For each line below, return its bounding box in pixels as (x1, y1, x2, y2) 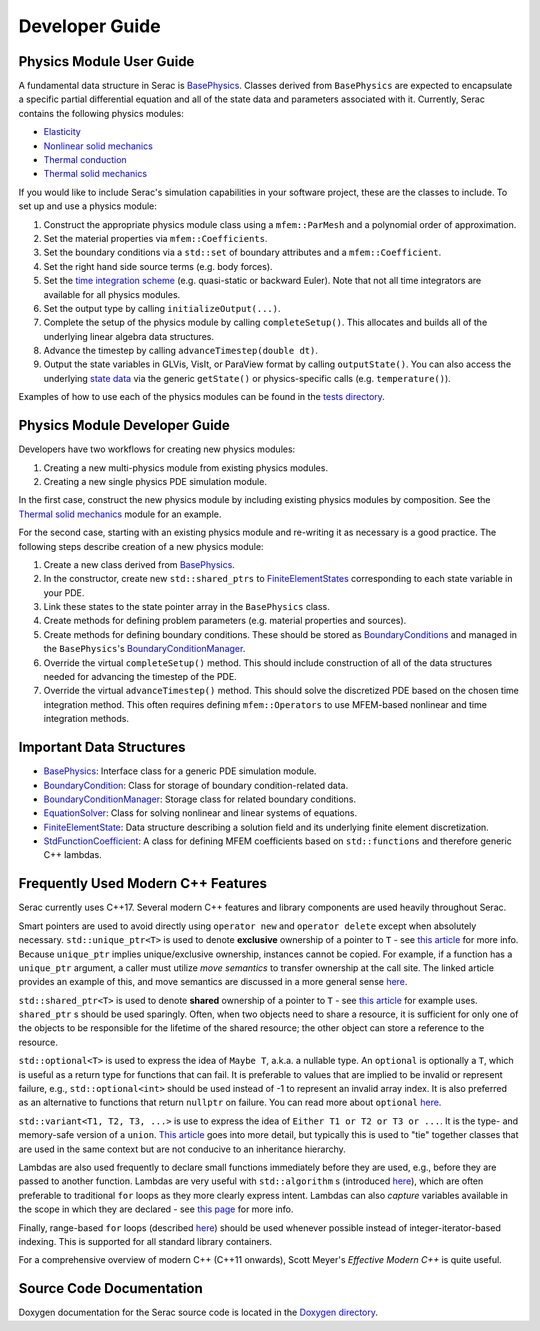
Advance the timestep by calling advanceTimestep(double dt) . (43, 345, 319, 357)
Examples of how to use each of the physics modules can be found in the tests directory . (18, 391, 385, 403)
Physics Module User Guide (18, 53, 195, 70)
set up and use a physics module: (18, 200, 157, 212)
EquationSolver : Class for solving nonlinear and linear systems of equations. (43, 807, 358, 819)
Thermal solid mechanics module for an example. (18, 508, 222, 520)
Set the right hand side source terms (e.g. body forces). (43, 260, 274, 272)
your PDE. (43, 586, 85, 599)
